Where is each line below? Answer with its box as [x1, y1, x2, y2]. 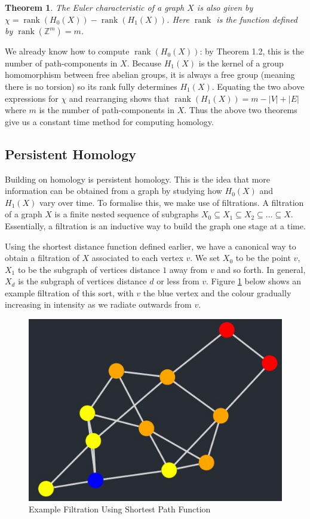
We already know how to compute [5, 45, 130, 57]
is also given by [197, 1, 253, 13]
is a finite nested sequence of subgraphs [54, 208, 199, 220]
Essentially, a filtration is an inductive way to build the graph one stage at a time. [5, 219, 306, 232]
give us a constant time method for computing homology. [5, 115, 214, 128]
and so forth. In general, [217, 263, 306, 275]
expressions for [5, 92, 59, 104]
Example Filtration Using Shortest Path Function [29, 503, 211, 515]
